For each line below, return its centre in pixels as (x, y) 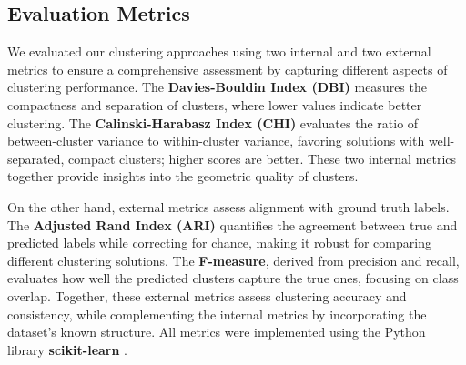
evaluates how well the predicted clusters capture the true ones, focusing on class (233, 278)
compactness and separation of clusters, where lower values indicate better (215, 104)
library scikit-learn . (67, 349)
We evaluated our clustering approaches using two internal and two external (219, 51)
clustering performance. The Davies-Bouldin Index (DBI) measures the (217, 87)
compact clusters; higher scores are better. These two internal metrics (263, 158)
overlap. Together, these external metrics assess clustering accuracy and (207, 295)
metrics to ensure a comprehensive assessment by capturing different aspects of (228, 69)
